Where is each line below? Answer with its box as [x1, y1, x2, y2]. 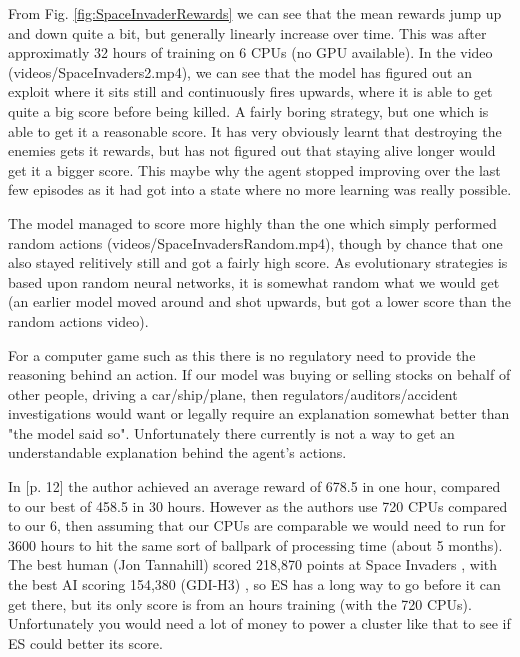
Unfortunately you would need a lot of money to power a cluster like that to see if [8, 613, 511, 634]
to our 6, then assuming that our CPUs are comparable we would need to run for [8, 515, 506, 536]
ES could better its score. [8, 632, 163, 653]
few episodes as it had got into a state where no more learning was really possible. [8, 179, 512, 200]
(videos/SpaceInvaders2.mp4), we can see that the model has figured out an [8, 61, 472, 82]
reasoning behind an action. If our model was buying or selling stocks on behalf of [8, 364, 511, 385]
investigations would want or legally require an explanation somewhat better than [8, 403, 510, 424]
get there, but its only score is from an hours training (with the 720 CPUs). [8, 593, 472, 614]
